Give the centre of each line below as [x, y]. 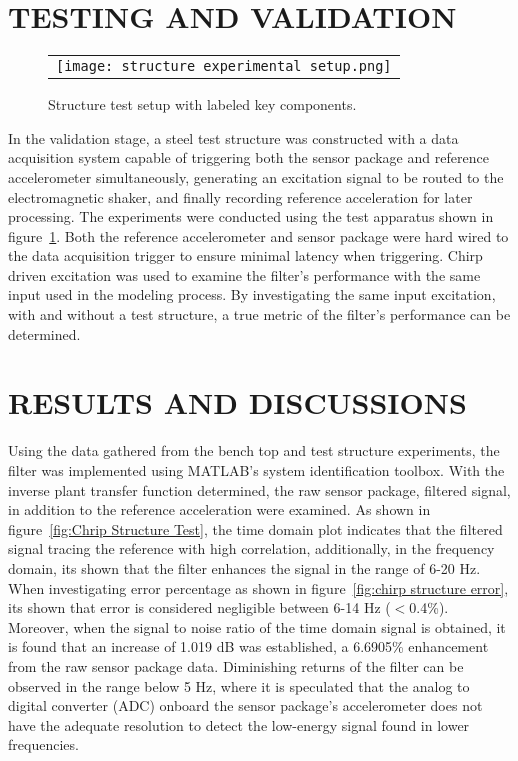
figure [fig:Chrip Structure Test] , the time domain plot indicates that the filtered [255, 528]
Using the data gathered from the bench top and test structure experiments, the [254, 450]
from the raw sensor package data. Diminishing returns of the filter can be [236, 665]
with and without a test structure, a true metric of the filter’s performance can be [259, 314]
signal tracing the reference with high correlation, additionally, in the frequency [251, 548]
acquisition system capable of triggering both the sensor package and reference [248, 157]
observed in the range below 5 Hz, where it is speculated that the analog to [239, 685]
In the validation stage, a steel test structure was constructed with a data [233, 137]
